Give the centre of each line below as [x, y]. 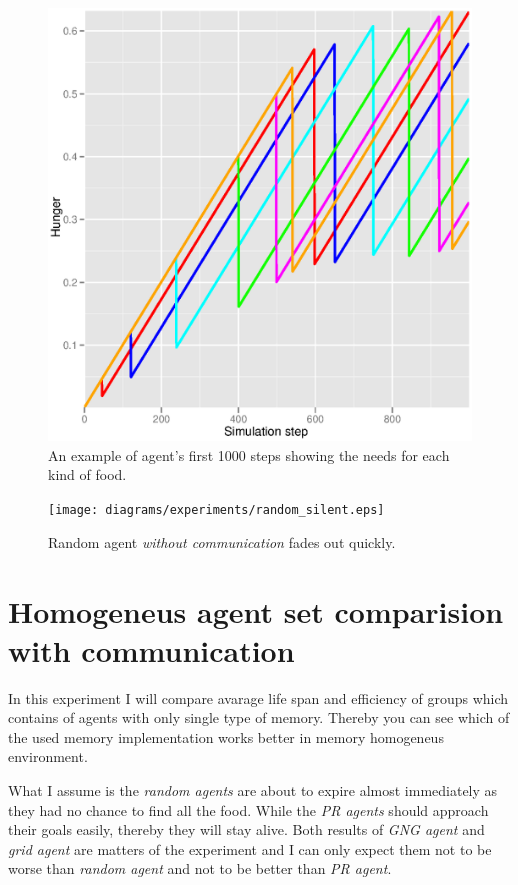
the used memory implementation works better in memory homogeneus [226, 736]
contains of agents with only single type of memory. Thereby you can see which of [259, 717]
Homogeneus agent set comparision [256, 610]
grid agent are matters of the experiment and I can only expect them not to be [250, 848]
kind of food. [87, 474]
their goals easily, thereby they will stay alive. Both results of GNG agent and [246, 829]
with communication [151, 649]
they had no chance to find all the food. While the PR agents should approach [248, 809]
